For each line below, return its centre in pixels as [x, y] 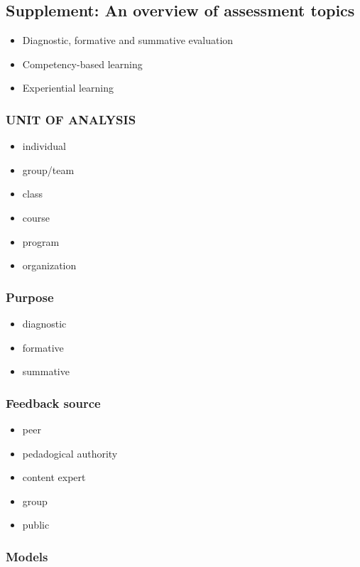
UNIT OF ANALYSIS [71, 119]
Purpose [30, 297]
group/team [48, 169]
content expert [54, 477]
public [36, 525]
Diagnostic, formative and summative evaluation [128, 40]
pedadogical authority [70, 453]
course [36, 217]
